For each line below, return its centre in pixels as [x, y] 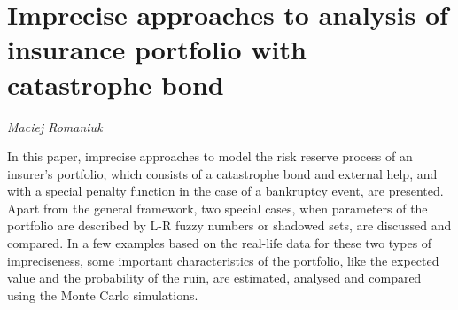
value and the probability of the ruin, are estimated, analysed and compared [214, 278]
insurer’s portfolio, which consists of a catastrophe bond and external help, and [222, 173]
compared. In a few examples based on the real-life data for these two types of [220, 243]
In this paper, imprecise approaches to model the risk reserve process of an [210, 156]
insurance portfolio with [157, 49]
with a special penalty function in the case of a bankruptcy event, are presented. [225, 191]
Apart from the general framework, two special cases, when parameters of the [217, 208]
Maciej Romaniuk [55, 126]
